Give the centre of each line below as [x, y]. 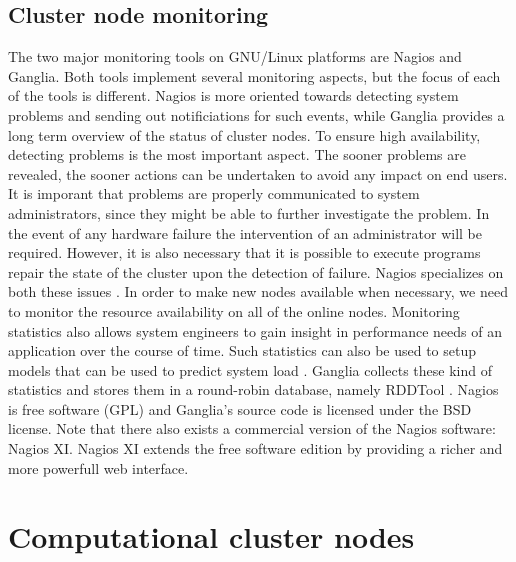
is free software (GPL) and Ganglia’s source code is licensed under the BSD [240, 408]
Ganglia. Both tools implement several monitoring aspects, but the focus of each [254, 75]
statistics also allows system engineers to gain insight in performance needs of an [255, 330]
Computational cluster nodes [211, 536]
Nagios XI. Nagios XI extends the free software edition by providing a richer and [255, 448]
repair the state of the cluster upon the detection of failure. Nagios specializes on [256, 271]
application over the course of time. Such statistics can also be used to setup [242, 350]
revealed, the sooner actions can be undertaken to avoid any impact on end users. [258, 173]
